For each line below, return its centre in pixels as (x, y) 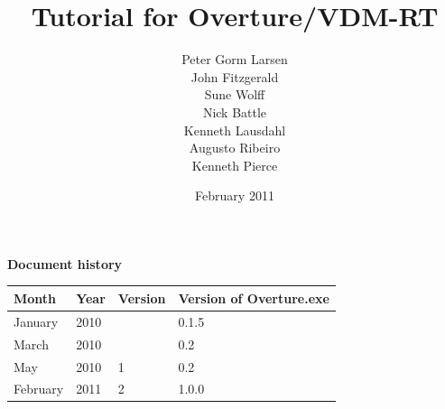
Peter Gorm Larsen (235, 59)
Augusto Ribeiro (235, 148)
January (36, 321)
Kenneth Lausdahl (235, 130)
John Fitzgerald (235, 76)
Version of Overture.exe (254, 297)
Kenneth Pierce (235, 165)
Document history (65, 263)
